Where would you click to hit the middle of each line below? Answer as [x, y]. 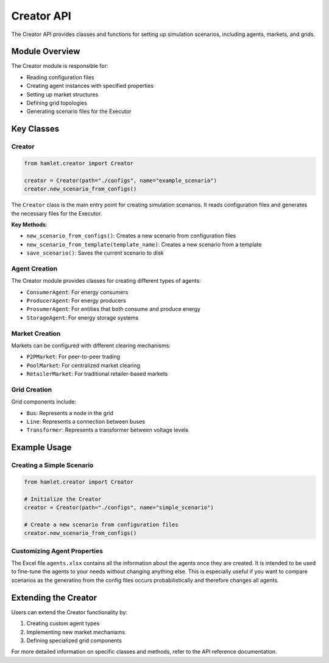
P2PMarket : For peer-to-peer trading [73, 357]
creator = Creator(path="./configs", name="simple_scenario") [119, 508]
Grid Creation [32, 389]
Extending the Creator [54, 597]
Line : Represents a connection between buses [86, 422]
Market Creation [36, 333]
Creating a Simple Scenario [52, 465]
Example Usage [41, 448]
